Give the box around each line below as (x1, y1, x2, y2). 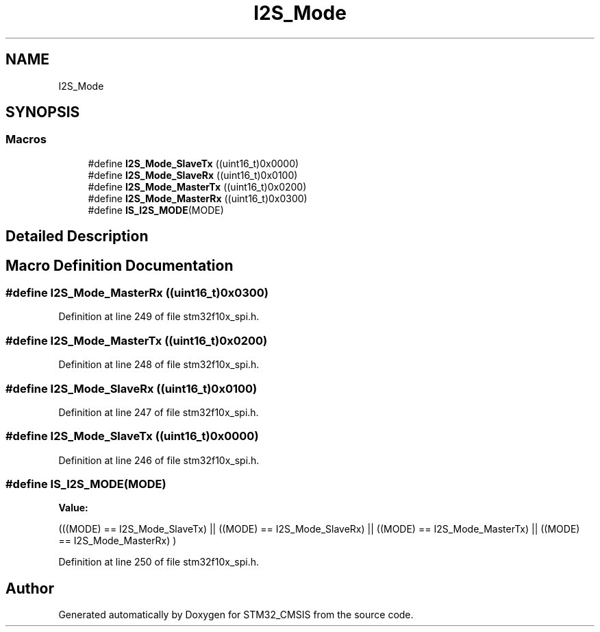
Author (5, 579, 54, 597)
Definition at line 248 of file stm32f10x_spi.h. (58, 358, 260, 371)
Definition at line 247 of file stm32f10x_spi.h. (58, 406, 259, 418)
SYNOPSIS (5, 104, 80, 121)
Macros (5, 132, 47, 147)
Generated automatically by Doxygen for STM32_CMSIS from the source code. (58, 609, 414, 621)
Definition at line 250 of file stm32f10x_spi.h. (58, 556, 260, 568)
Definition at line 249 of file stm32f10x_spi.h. (58, 311, 260, 323)
